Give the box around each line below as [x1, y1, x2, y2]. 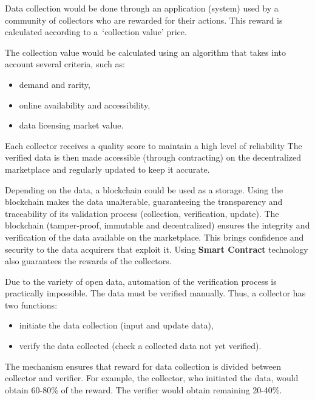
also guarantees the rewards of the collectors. [5, 255, 172, 267]
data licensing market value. [19, 119, 124, 132]
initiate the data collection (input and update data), [19, 319, 214, 332]
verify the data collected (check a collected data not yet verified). [19, 339, 262, 352]
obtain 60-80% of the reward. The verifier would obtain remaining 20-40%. [5, 383, 282, 396]
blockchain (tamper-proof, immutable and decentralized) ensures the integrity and [5, 219, 310, 232]
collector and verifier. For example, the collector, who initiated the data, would [5, 372, 299, 384]
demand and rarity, [19, 78, 90, 90]
